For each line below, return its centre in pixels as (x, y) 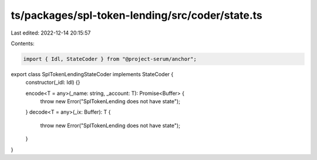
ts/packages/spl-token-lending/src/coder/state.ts (136, 15)
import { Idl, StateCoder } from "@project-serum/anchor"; (110, 59)
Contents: (23, 43)
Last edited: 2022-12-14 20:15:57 (51, 33)
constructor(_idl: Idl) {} (53, 83)
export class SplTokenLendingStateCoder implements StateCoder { (92, 74)
